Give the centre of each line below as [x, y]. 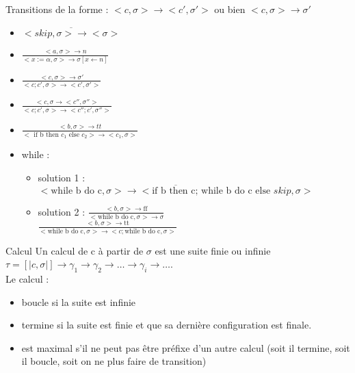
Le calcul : [27, 278]
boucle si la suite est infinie [79, 301]
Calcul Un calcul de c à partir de [75, 250]
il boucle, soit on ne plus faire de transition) [114, 361]
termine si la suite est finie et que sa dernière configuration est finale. [167, 325]
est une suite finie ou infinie [213, 250]
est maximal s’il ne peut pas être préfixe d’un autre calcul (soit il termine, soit [186, 347]
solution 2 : [62, 211]
